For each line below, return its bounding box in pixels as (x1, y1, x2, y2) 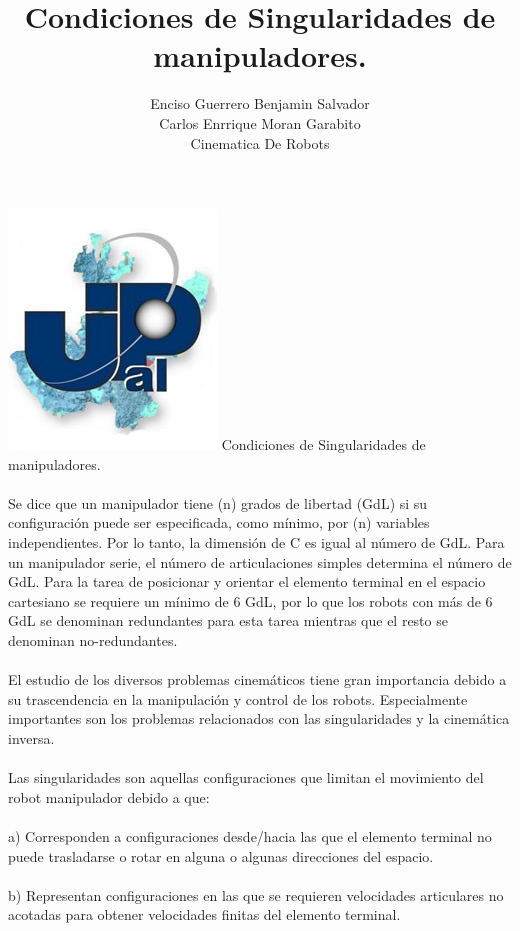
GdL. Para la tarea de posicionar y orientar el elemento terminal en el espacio (8, 571, 486, 592)
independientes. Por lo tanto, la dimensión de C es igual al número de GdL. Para (8, 532, 505, 553)
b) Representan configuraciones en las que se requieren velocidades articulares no (8, 884, 504, 905)
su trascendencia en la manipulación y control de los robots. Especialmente (8, 688, 468, 709)
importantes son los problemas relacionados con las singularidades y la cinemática (8, 708, 510, 729)
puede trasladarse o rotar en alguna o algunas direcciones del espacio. (8, 845, 434, 866)
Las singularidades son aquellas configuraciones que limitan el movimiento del (8, 767, 484, 788)
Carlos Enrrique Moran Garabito (159, 112, 361, 133)
